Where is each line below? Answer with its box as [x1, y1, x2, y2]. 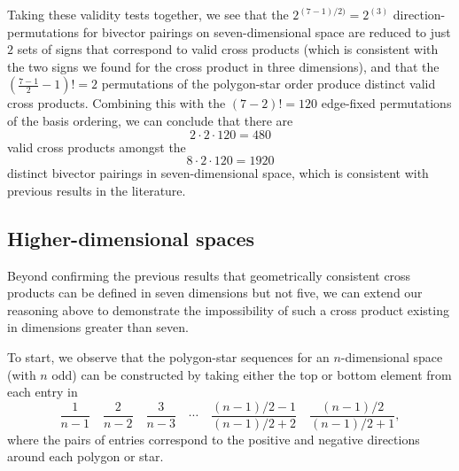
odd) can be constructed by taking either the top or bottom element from [51, 365, 452, 383]
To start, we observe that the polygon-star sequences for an [7, 347, 330, 366]
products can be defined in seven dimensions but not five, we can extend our [7, 283, 423, 302]
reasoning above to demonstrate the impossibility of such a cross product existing [7, 300, 449, 319]
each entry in [7, 382, 78, 401]
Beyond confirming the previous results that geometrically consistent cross [7, 266, 411, 284]
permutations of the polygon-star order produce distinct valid [101, 74, 436, 93]
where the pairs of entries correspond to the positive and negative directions [7, 429, 420, 448]
